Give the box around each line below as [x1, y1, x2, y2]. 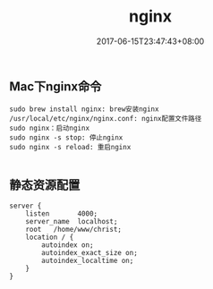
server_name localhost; [25, 217, 118, 226]
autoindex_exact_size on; [41, 249, 139, 258]
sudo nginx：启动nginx [9, 123, 90, 133]
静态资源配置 [9, 177, 81, 192]
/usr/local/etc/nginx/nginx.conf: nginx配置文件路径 [9, 115, 202, 123]
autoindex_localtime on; [41, 257, 134, 266]
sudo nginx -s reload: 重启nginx [9, 143, 132, 152]
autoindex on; [41, 241, 94, 250]
